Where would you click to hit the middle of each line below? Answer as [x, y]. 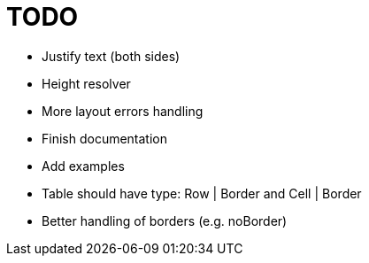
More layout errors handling [123, 111]
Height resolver [86, 83]
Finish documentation [105, 138]
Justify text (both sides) [111, 56]
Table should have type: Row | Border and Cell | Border [202, 193]
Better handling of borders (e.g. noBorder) [165, 220]
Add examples [83, 166]
